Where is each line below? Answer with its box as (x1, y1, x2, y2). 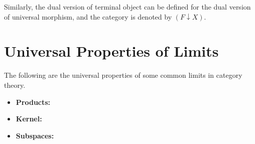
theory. (4, 79, 26, 90)
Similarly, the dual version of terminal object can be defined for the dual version (4, 2, 251, 12)
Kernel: (16, 113, 42, 124)
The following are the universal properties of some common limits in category (4, 70, 242, 80)
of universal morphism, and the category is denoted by (4, 11, 172, 22)
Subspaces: (16, 130, 54, 140)
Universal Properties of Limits (4, 41, 219, 61)
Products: (16, 96, 51, 107)
